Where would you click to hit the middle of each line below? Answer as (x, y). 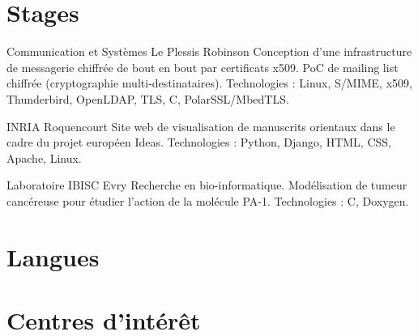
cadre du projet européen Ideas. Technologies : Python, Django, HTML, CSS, (199, 142)
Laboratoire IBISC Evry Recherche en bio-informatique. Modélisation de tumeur (207, 185)
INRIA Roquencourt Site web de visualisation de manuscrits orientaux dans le (201, 126)
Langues (53, 256)
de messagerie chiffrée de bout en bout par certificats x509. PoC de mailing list (203, 67)
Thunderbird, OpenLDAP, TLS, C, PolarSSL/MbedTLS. (148, 98)
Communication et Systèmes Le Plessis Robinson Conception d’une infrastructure (209, 51)
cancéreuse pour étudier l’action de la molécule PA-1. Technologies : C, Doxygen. (208, 200)
